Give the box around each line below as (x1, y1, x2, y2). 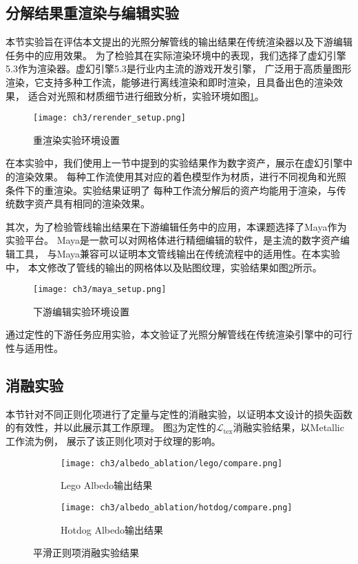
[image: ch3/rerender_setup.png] (33, 113, 186, 123)
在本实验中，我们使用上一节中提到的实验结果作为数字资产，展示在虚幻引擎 (6, 156, 343, 170)
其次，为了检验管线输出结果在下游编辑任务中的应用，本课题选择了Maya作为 (6, 219, 347, 233)
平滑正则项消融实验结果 (33, 545, 139, 560)
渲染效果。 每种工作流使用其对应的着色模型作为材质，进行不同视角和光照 (14, 169, 346, 184)
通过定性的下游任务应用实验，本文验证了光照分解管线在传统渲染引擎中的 (6, 327, 333, 342)
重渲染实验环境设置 (33, 132, 120, 147)
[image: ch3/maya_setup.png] (33, 284, 167, 295)
